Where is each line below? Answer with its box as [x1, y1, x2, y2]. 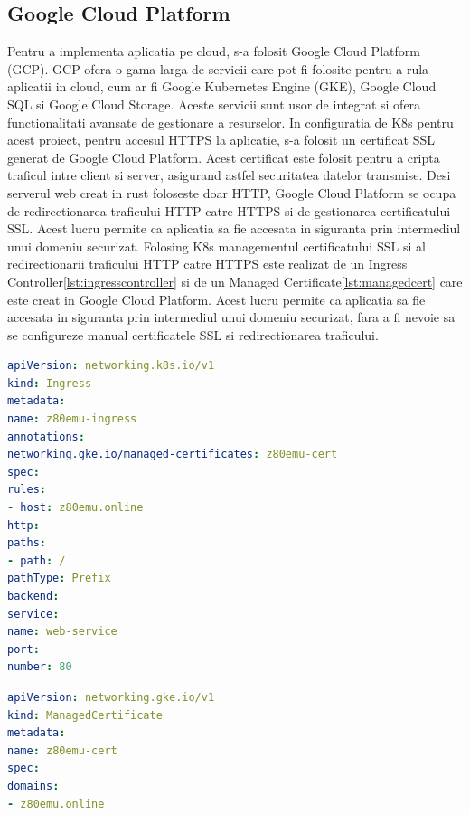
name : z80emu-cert [7, 744, 117, 757]
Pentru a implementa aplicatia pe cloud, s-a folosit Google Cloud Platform [7, 42, 420, 61]
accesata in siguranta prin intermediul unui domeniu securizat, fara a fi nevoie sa [7, 308, 456, 327]
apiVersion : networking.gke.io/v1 [7, 690, 215, 704]
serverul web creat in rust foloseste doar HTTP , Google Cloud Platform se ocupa [7, 183, 456, 202]
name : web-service [7, 625, 117, 639]
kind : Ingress [7, 376, 92, 390]
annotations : [7, 430, 85, 443]
